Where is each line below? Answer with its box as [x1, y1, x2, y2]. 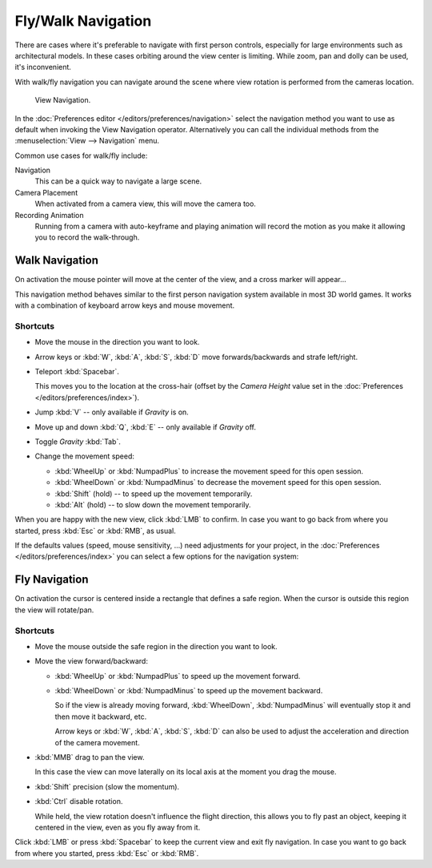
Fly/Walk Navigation [14, 12, 152, 30]
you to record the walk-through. [34, 232, 140, 242]
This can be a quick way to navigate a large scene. [34, 176, 202, 186]
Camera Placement [14, 188, 78, 197]
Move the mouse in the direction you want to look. [34, 337, 200, 347]
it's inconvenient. [14, 63, 72, 72]
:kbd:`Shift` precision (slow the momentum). [34, 781, 180, 791]
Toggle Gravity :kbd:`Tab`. [34, 437, 122, 446]
